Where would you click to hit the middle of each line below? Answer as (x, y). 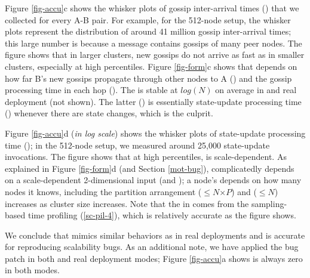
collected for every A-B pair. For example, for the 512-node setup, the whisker (148, 19)
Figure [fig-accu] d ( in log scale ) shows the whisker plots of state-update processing (155, 133)
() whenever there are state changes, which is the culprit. (109, 113)
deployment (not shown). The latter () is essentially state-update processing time (153, 101)
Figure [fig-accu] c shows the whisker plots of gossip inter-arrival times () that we (152, 8)
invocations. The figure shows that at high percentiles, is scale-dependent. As (146, 157)
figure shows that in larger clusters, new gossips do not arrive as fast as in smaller (155, 55)
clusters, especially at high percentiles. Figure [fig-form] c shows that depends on (151, 66)
